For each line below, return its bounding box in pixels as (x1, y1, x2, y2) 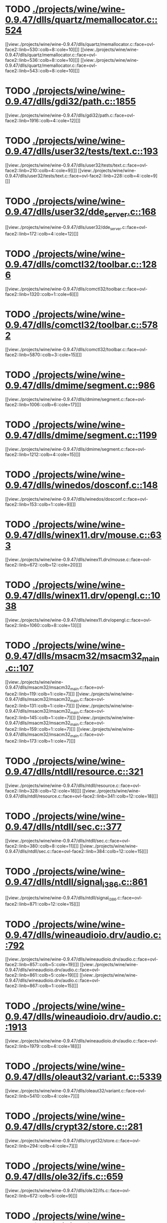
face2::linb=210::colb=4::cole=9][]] (5, 167, 77, 173)
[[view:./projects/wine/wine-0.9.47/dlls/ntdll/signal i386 (5, 894, 117, 902)
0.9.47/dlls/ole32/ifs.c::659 (5, 1171, 123, 1183)
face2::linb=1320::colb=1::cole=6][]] (5, 291, 79, 297)
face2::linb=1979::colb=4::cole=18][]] (5, 1043, 81, 1049)
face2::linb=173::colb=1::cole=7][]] (5, 738, 76, 744)
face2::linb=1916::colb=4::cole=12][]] (5, 117, 81, 123)
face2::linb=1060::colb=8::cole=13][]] (5, 622, 82, 628)
